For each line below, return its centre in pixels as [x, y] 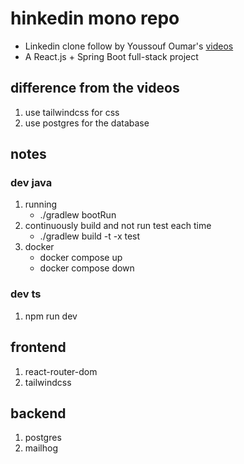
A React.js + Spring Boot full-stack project [111, 56]
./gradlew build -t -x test [90, 236]
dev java [31, 183]
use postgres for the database [87, 123]
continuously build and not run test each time [118, 226]
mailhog [41, 448]
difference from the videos [95, 88]
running [41, 204]
